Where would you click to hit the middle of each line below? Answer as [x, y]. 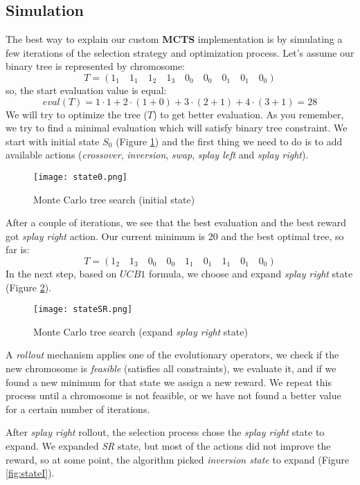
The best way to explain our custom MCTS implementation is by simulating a [174, 39]
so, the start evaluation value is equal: [86, 90]
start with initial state [53, 141]
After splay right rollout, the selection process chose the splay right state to [165, 432]
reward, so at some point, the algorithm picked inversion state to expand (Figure [178, 459]
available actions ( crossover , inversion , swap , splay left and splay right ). [157, 155]
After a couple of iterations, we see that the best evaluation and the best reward [176, 222]
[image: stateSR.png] [83, 310]
